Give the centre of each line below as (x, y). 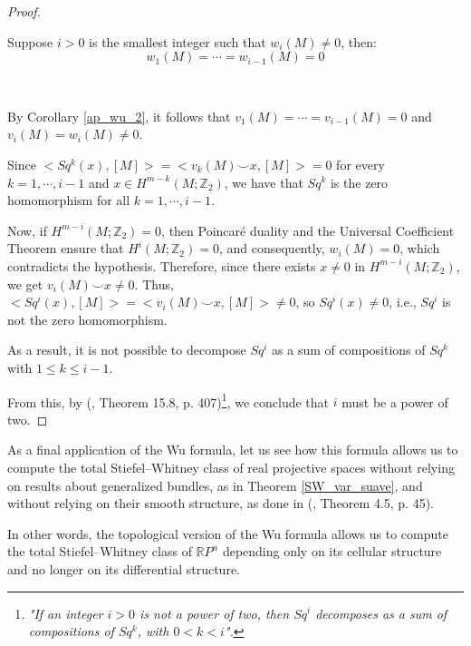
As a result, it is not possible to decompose (127, 350)
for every (360, 164)
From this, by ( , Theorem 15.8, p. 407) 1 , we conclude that (168, 400)
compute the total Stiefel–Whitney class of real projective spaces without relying (231, 467)
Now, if (27, 230)
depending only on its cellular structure (332, 551)
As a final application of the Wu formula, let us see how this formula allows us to (233, 450)
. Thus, (154, 284)
